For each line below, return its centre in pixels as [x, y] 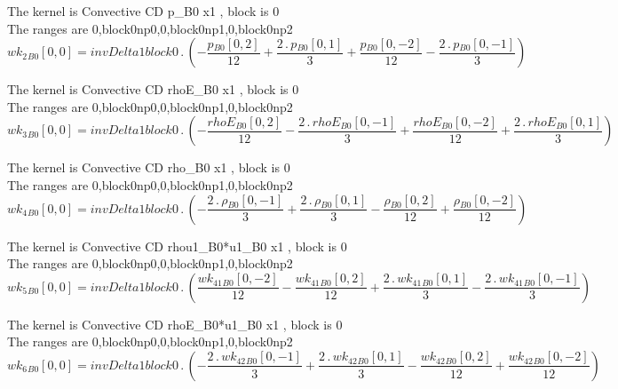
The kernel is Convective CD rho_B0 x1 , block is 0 [149, 167]
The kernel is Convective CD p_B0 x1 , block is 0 [143, 11]
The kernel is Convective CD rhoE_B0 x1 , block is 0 [153, 89]
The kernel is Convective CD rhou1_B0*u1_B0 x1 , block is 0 [177, 246]
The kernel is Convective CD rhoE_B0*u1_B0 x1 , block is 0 [175, 324]
